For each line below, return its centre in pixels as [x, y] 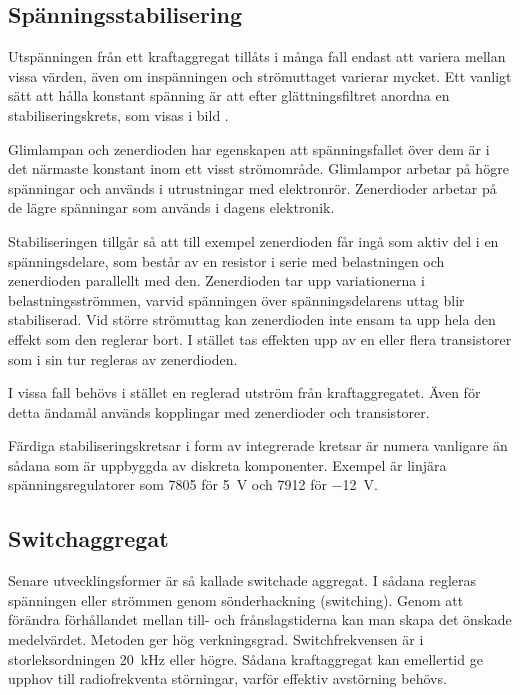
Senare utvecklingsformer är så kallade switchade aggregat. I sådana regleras [242, 580]
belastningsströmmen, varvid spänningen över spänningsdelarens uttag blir [236, 299]
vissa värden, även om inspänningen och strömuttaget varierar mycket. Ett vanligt [260, 75]
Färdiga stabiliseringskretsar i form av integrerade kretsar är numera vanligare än [258, 445]
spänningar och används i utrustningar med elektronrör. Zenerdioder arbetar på [252, 187]
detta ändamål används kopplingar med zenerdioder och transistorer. [219, 411]
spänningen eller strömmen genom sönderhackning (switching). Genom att [236, 599]
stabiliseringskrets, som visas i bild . [118, 114]
